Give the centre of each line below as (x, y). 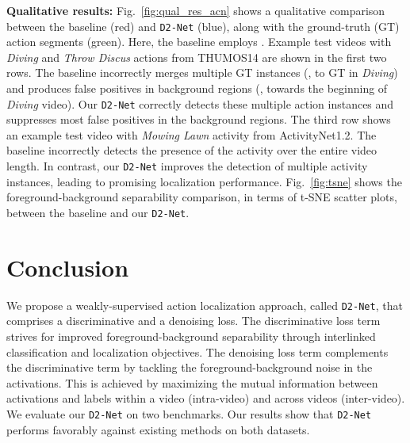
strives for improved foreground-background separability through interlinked (191, 336)
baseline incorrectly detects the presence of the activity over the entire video (192, 150)
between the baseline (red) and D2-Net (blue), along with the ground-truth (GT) (203, 26)
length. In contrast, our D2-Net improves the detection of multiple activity (187, 166)
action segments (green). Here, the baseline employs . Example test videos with (199, 42)
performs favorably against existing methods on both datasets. (158, 429)
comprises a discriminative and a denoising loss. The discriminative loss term (194, 321)
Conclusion (68, 267)
